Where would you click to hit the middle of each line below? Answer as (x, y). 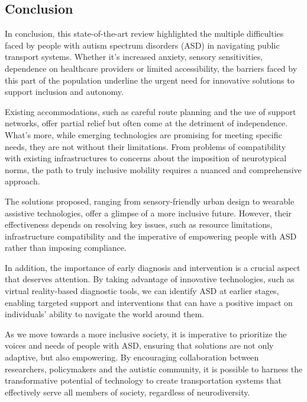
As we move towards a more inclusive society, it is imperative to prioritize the (146, 334)
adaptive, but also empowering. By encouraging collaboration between (132, 357)
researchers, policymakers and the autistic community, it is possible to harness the (154, 368)
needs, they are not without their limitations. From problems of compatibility (146, 146)
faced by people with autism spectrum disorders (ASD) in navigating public (142, 45)
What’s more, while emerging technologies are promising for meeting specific (143, 134)
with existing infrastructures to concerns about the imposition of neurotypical (146, 158)
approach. (22, 181)
